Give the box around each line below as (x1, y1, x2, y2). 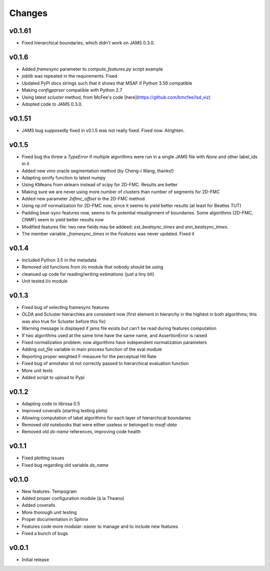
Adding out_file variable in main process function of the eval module (21, 346, 162, 353)
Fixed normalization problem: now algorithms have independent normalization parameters (21, 339, 207, 345)
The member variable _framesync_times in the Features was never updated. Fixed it (21, 231, 194, 237)
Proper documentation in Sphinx (21, 516, 88, 522)
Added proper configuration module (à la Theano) (21, 495, 124, 501)
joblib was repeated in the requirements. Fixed (21, 73, 117, 79)
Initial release (21, 556, 49, 562)
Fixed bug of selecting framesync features (21, 305, 109, 311)
